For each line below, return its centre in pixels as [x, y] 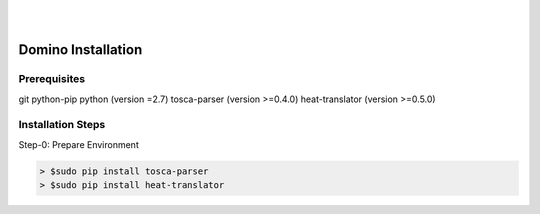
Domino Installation [80, 50]
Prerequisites [51, 79]
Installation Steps [62, 125]
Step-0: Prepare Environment [78, 144]
